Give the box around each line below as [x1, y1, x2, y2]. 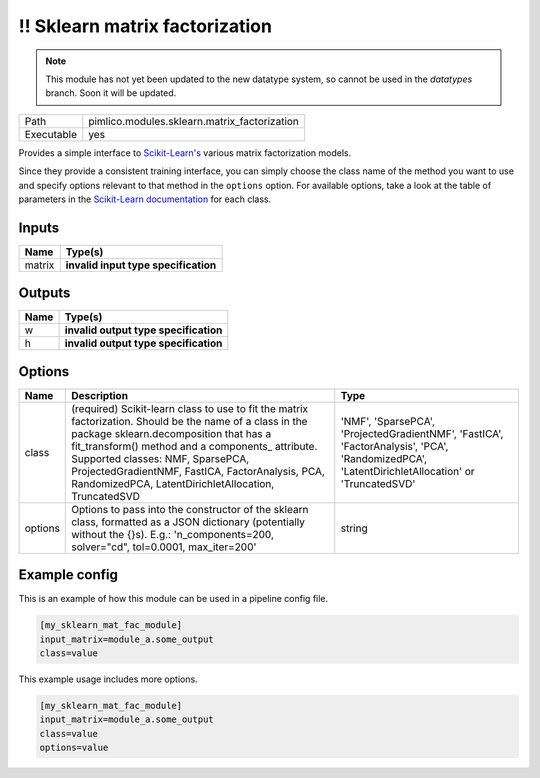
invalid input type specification [65, 258, 217, 272]
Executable [24, 127, 77, 141]
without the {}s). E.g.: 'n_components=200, [71, 527, 275, 541]
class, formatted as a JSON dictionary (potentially [71, 515, 305, 529]
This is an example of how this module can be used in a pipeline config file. [18, 593, 329, 605]
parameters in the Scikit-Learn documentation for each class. [18, 193, 272, 205]
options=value [39, 742, 109, 754]
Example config [18, 566, 119, 584]
